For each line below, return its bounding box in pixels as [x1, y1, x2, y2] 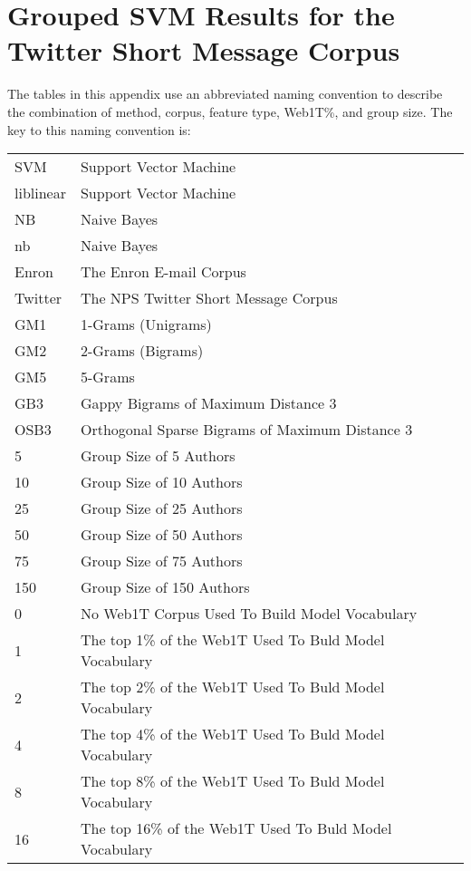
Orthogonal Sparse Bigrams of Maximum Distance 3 [80, 419, 413, 440]
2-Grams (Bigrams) [80, 340, 204, 362]
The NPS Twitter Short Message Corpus [80, 287, 338, 309]
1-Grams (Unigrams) [80, 314, 212, 335]
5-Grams [80, 366, 135, 388]
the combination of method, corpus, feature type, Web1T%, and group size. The [7, 102, 453, 121]
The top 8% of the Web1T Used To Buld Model [80, 770, 385, 792]
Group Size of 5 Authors [80, 445, 235, 467]
